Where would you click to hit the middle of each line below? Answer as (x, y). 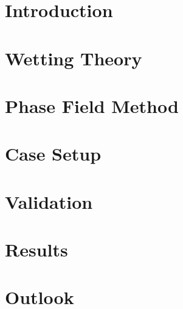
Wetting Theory (74, 58)
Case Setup (53, 154)
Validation (49, 201)
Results (36, 249)
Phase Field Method (92, 105)
